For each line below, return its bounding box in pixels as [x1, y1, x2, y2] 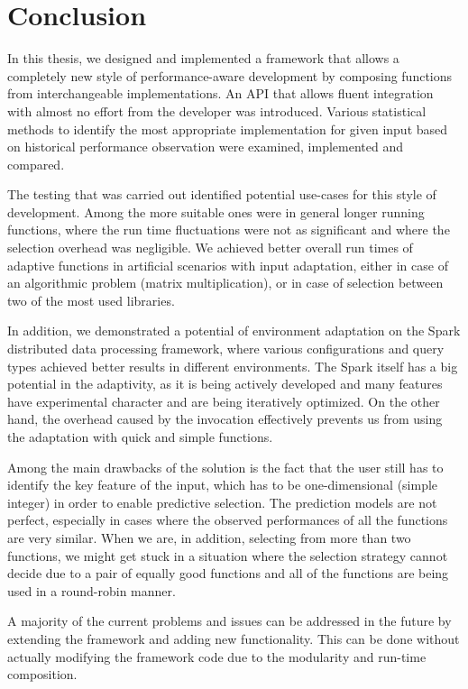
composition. [7, 665, 78, 684]
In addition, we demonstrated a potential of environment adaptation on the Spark [7, 321, 461, 340]
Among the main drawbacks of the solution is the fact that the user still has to [7, 457, 444, 476]
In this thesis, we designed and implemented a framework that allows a [7, 49, 399, 68]
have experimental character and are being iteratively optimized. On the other [7, 391, 440, 410]
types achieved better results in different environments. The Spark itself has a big [7, 356, 458, 375]
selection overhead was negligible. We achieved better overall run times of [7, 238, 413, 257]
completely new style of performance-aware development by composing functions [7, 66, 453, 85]
